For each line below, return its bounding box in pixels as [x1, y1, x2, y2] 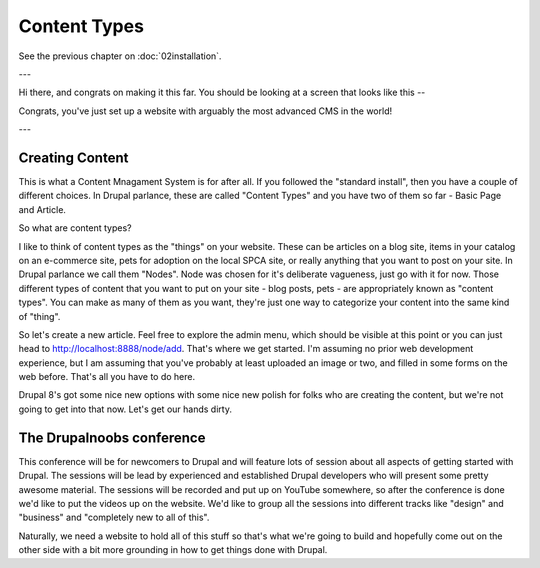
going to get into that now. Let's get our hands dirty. [18, 403, 232, 415]
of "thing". [18, 310, 61, 322]
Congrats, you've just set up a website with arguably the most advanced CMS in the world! [18, 105, 393, 117]
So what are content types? [18, 222, 132, 234]
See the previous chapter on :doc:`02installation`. [18, 50, 222, 62]
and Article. [18, 203, 67, 215]
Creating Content [18, 149, 129, 166]
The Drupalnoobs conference [18, 429, 206, 446]
